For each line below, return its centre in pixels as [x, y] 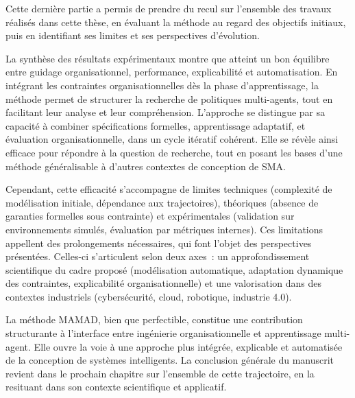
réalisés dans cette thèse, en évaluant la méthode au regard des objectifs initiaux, [176, 22]
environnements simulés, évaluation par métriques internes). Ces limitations [164, 229]
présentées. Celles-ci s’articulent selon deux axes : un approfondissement [158, 256]
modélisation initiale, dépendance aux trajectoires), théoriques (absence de [162, 202]
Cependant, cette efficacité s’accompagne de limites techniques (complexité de [169, 189]
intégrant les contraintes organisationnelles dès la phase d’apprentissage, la [162, 85]
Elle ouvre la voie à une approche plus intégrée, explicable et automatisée [188, 346]
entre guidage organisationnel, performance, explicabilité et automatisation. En [172, 72]
